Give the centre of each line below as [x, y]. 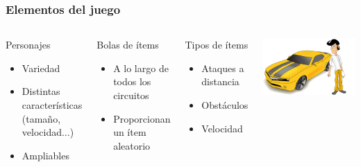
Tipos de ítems [217, 45]
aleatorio [132, 145]
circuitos [131, 95]
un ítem [130, 132]
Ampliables [45, 155]
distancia [220, 81]
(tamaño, [41, 118]
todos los [132, 81]
